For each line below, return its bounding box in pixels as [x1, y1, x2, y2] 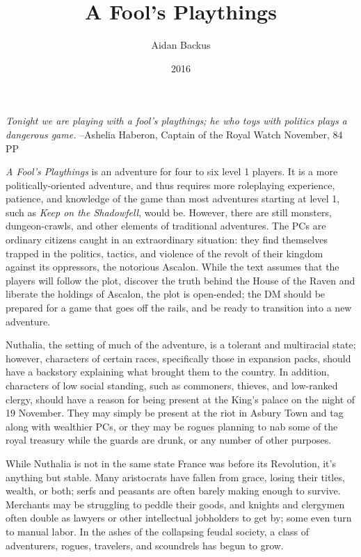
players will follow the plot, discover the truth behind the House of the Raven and [6, 273, 355, 287]
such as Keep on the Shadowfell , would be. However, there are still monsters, [6, 204, 332, 219]
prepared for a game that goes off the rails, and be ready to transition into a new [6, 300, 352, 315]
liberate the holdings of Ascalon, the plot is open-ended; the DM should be [6, 286, 326, 301]
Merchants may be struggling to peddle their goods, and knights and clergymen [6, 497, 345, 511]
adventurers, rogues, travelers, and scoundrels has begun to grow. [6, 538, 284, 552]
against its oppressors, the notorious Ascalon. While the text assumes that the [6, 259, 339, 274]
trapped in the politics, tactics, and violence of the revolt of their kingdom [6, 245, 323, 260]
